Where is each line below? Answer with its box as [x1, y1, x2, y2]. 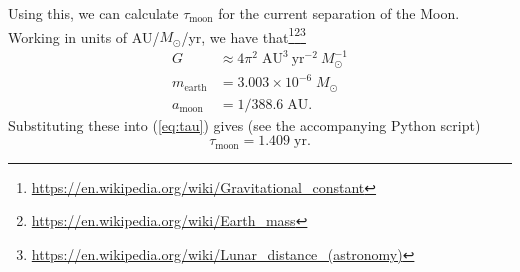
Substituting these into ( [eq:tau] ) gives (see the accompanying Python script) [8, 114, 481, 135]
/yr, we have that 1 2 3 [181, 23, 306, 47]
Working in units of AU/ [8, 26, 160, 47]
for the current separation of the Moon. [218, 3, 460, 23]
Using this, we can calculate [8, 3, 179, 23]
